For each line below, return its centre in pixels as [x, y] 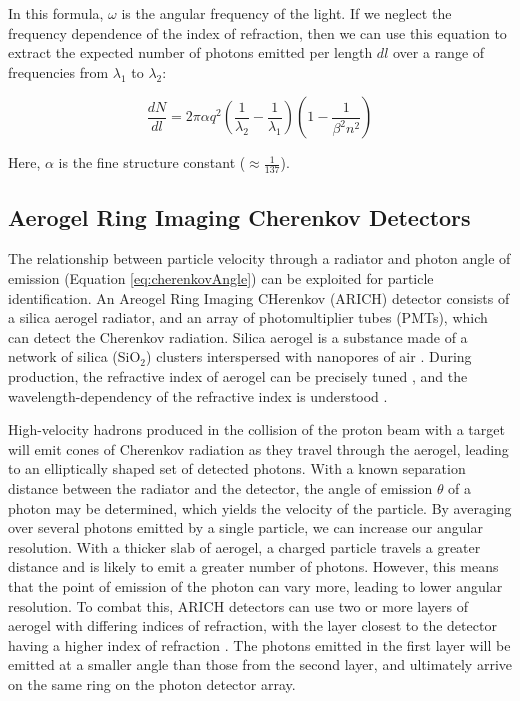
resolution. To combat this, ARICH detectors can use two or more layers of [238, 605]
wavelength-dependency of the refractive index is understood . [198, 395]
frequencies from [58, 71]
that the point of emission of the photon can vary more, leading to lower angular [255, 585]
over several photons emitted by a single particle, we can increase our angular [245, 527]
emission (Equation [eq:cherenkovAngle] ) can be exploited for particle [221, 278]
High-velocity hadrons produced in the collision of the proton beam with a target [256, 429]
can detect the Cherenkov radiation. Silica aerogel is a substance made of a [238, 336]
